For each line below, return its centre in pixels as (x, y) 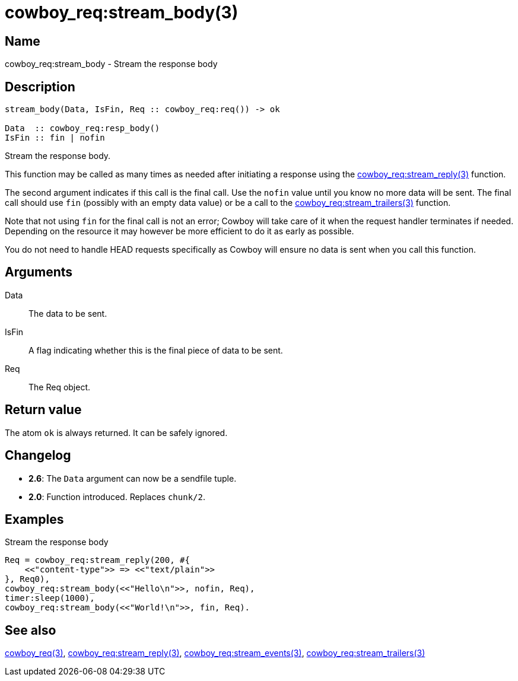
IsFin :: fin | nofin (55, 138)
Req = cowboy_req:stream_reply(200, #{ (97, 560)
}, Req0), (27, 579)
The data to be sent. (68, 313)
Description (40, 87)
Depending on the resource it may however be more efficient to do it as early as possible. (179, 231)
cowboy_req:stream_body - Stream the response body (111, 64)
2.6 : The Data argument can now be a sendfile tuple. (133, 478)
